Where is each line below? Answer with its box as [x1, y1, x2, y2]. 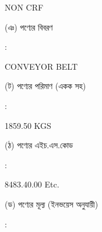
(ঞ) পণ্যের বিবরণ [5, 21, 53, 33]
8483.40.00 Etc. [5, 178, 59, 190]
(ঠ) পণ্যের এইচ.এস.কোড [5, 139, 73, 151]
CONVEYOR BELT [5, 60, 78, 72]
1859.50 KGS [5, 119, 51, 131]
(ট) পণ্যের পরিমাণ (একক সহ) [5, 80, 86, 92]
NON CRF [5, 1, 44, 13]
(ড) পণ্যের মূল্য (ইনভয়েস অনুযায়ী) [5, 197, 99, 210]
